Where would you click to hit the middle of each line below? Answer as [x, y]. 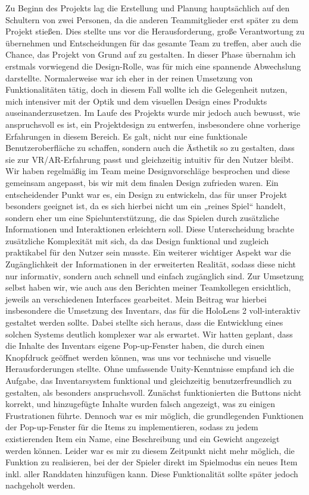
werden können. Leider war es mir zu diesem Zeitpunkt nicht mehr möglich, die [150, 450]
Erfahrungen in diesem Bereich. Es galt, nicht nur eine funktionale [127, 136]
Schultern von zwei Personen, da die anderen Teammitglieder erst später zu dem [152, 19]
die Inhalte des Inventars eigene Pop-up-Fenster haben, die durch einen [135, 346]
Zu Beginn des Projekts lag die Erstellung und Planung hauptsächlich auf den [148, 8]
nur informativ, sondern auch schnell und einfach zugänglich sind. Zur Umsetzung [155, 275]
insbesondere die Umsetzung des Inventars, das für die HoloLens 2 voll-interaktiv [153, 310]
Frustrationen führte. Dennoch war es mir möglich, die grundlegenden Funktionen [154, 415]
